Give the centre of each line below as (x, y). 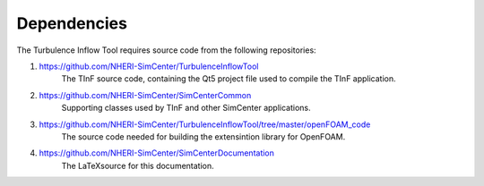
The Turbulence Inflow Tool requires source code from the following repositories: (167, 50)
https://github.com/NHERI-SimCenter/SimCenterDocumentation (157, 153)
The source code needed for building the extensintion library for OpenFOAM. (203, 136)
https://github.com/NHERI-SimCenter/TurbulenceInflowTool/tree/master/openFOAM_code (205, 124)
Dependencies (72, 23)
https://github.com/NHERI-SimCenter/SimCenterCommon (145, 95)
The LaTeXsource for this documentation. (138, 165)
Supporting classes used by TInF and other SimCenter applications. (186, 108)
